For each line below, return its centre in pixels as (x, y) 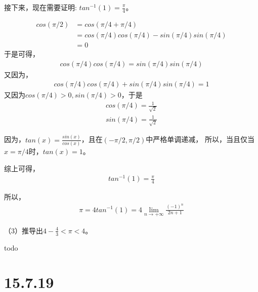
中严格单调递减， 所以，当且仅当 (200, 139)
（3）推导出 (24, 230)
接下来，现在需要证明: (40, 7)
